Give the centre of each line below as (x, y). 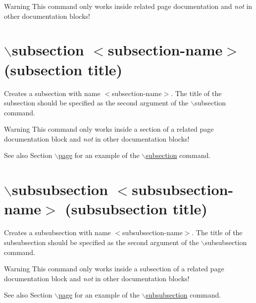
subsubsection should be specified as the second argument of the (102, 242)
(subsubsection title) (136, 209)
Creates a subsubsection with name (57, 232)
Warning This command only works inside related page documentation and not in (128, 6)
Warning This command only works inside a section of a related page (109, 129)
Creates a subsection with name (52, 93)
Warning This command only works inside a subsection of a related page (114, 269)
